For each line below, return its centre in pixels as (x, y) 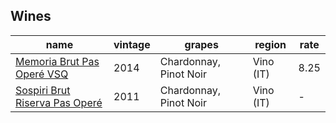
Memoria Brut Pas (57, 61)
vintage (132, 44)
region (270, 44)
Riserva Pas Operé (59, 102)
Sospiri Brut (43, 90)
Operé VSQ (42, 74)
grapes (201, 44)
